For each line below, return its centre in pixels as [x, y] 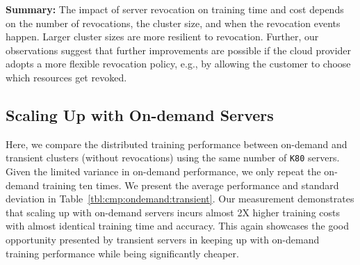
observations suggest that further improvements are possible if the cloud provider [179, 50]
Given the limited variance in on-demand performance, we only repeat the [163, 171]
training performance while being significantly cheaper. [122, 253]
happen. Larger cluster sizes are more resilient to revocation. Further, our [162, 37]
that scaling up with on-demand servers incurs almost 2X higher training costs [173, 212]
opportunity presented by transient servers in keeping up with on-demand [163, 239]
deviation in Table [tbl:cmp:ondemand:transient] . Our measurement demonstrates [180, 199]
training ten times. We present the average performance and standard [190, 185]
